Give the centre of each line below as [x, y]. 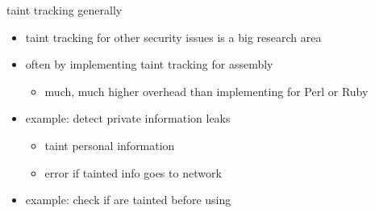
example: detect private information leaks [128, 118]
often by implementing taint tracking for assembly [149, 64]
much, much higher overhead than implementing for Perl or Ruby [206, 91]
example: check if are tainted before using [128, 200]
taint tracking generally [65, 10]
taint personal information [110, 145]
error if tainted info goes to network [133, 172]
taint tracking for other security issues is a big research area [173, 37]
